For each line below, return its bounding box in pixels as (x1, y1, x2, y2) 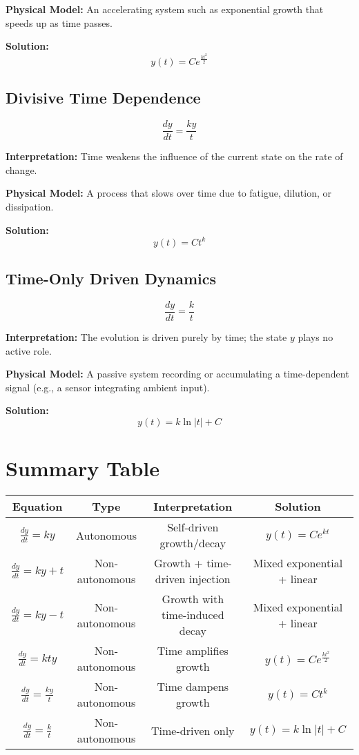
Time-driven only (151, 722, 235, 738)
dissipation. (6, 199, 54, 214)
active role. (6, 343, 52, 357)
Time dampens (157, 678, 229, 695)
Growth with (162, 591, 224, 607)
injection (188, 571, 231, 587)
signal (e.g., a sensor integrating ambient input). (6, 380, 210, 394)
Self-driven (167, 519, 219, 536)
